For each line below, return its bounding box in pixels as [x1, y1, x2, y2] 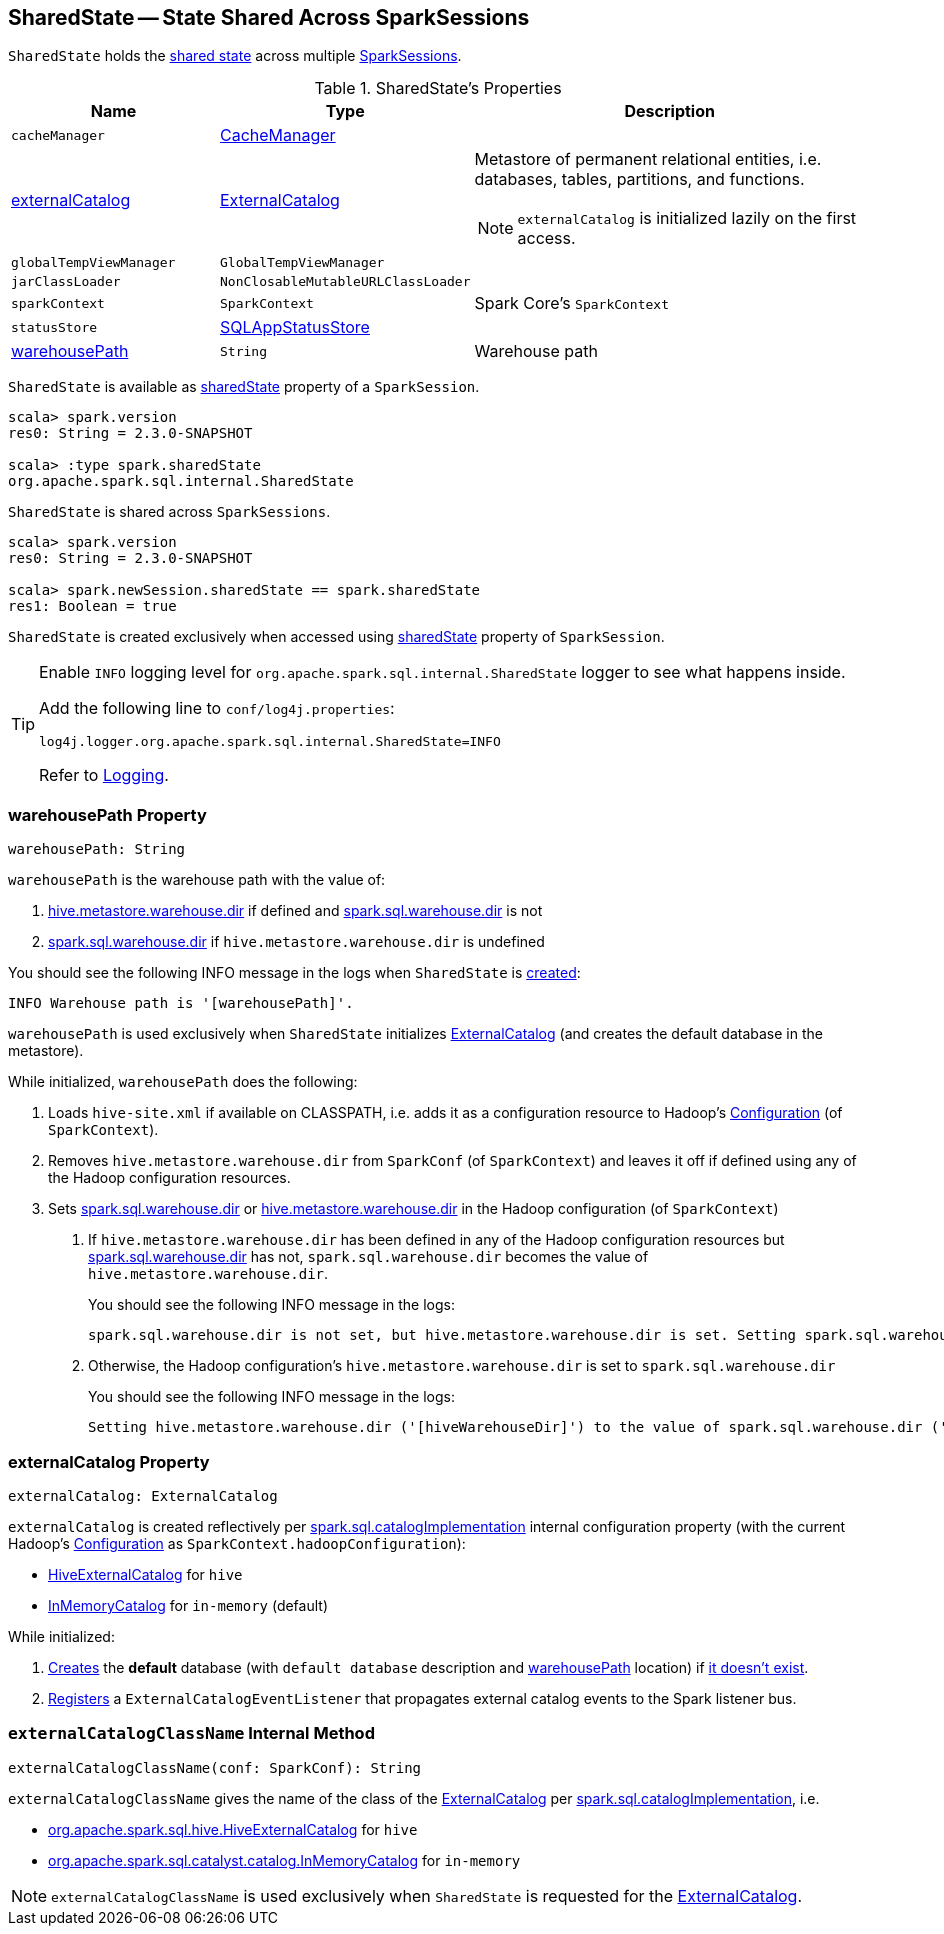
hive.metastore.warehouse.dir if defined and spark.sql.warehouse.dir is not [48, 902, 543, 920]
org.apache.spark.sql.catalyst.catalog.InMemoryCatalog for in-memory [48, 1851, 521, 1869]
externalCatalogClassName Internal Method [8, 1723, 375, 1744]
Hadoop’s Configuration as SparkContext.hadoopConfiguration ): [8, 1534, 466, 1552]
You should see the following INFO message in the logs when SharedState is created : [8, 964, 581, 982]
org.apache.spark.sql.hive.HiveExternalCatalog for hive [48, 1820, 418, 1838]
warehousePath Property [8, 804, 207, 825]
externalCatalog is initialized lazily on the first [517, 208, 857, 229]
